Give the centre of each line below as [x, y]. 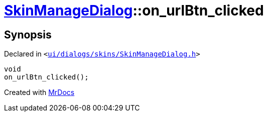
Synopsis [28, 34]
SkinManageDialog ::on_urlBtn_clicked [134, 10]
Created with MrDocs [39, 92]
